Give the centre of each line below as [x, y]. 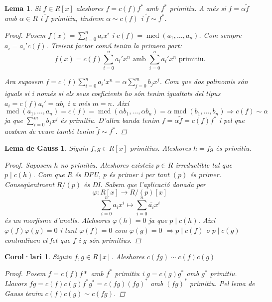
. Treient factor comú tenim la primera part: [114, 46]
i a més [79, 103]
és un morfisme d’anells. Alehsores [58, 220]
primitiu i [130, 273]
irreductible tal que [204, 164]
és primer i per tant [139, 174]
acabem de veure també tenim [49, 131]
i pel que [232, 120]
